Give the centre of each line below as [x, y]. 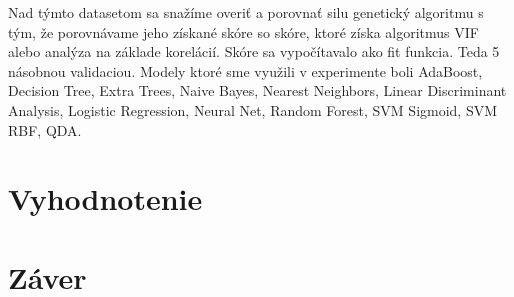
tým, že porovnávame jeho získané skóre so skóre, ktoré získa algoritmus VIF [243, 31]
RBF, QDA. [45, 129]
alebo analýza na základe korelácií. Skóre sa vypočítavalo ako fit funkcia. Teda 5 [254, 51]
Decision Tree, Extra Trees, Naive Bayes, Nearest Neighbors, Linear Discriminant [257, 90]
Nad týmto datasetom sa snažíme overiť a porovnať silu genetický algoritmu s [246, 12]
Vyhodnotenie [105, 198]
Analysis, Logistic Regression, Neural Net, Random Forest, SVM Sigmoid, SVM [253, 109]
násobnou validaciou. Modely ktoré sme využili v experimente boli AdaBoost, [245, 70]
